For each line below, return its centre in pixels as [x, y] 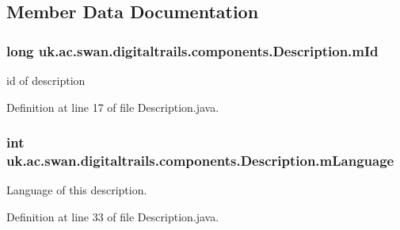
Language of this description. [77, 190]
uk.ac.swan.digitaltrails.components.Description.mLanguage [200, 161]
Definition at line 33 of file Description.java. [113, 216]
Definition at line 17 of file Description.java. [113, 107]
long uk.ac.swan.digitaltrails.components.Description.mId [192, 50]
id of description [46, 80]
